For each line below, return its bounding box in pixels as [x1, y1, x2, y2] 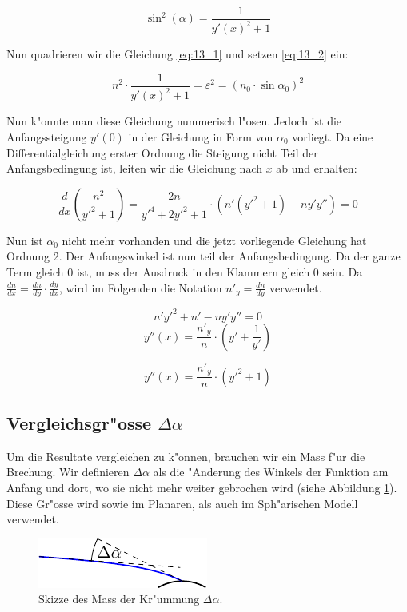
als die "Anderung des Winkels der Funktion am [153, 463, 389, 480]
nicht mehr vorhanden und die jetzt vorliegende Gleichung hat [62, 232, 367, 248]
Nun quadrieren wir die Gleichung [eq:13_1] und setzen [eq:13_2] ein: [6, 46, 349, 62]
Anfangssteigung [6, 129, 87, 145]
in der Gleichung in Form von [128, 129, 273, 145]
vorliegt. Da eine [292, 129, 373, 145]
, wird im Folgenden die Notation [58, 279, 222, 296]
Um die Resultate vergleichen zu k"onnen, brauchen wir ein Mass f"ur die [6, 447, 365, 464]
